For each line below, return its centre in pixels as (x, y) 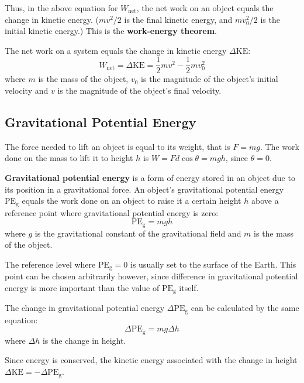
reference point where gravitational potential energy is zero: (112, 212)
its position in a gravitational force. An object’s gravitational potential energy (144, 189)
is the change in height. (84, 340)
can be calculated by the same (245, 308)
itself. (189, 287)
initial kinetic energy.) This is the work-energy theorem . (111, 31)
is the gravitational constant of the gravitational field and (138, 233)
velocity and (27, 90)
